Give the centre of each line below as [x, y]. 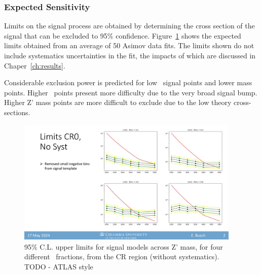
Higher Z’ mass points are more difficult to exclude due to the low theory [118, 102]
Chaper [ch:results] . [35, 65]
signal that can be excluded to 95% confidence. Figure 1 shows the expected [123, 35]
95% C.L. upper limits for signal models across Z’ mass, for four [124, 246]
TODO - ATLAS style [59, 266]
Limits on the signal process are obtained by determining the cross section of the [129, 26]
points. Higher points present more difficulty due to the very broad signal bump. [131, 92]
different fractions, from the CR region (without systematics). [122, 256]
